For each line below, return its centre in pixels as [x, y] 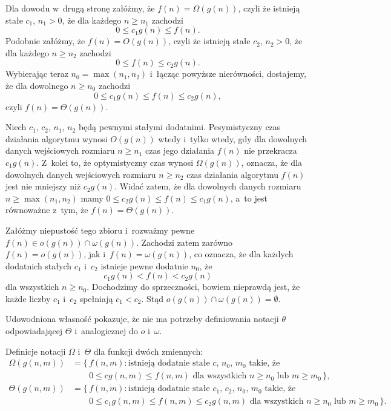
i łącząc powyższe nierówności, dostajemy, [228, 74]
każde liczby [28, 298]
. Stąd [153, 298]
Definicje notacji [36, 351]
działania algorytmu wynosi [57, 138]
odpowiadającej [34, 331]
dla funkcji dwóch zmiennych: [148, 351]
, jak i [95, 254]
